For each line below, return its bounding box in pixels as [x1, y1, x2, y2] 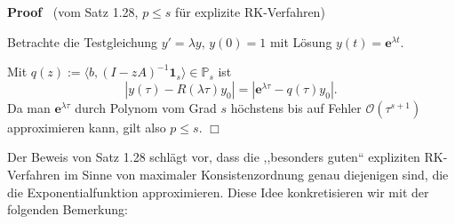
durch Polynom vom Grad [75, 98, 217, 116]
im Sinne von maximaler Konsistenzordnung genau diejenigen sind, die [64, 164, 449, 183]
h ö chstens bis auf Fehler [230, 98, 362, 116]
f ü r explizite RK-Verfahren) [175, 3, 325, 20]
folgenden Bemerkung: [7, 200, 128, 219]
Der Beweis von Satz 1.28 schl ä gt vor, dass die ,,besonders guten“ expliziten [7, 148, 420, 166]
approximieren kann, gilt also [7, 117, 166, 136]
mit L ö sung [269, 32, 332, 51]
